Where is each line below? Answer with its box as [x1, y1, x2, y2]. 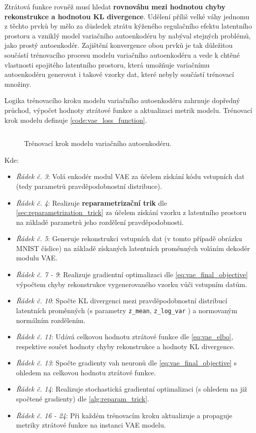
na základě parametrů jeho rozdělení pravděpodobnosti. [16, 216, 184, 227]
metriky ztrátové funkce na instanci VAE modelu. [16, 420, 166, 430]
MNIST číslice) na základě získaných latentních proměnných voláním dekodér [16, 243, 250, 253]
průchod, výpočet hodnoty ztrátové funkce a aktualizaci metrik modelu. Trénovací [4, 105, 253, 115]
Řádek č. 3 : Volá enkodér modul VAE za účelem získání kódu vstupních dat [16, 171, 245, 181]
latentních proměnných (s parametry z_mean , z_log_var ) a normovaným [16, 305, 237, 315]
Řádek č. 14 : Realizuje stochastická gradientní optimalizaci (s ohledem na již [16, 384, 248, 394]
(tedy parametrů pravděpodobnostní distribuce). [16, 180, 162, 191]
